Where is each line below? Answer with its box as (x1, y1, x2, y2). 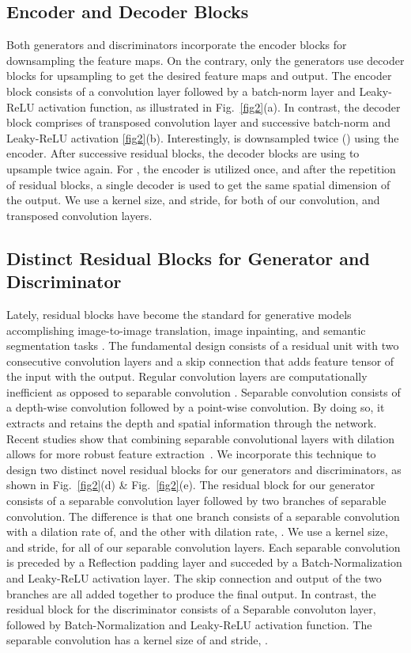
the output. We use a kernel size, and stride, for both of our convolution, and (6, 192, 380, 208)
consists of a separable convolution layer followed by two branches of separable (6, 492, 386, 509)
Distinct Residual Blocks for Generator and (6, 245, 370, 270)
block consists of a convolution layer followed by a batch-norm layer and (6, 82, 356, 99)
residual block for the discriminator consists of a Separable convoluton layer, (6, 601, 376, 617)
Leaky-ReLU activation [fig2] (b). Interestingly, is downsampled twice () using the (6, 129, 399, 146)
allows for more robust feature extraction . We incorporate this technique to (6, 446, 376, 462)
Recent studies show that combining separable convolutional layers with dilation (6, 430, 395, 446)
